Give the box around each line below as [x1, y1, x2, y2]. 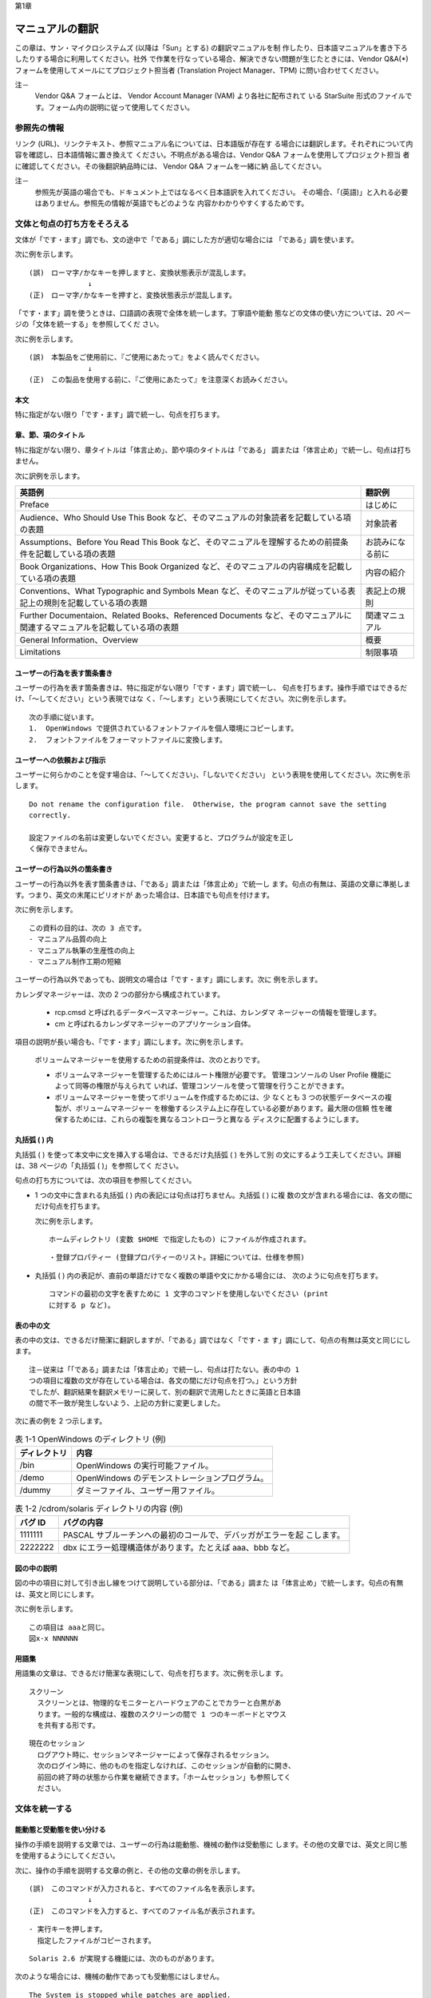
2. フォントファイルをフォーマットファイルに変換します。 [29, 735, 227, 744]
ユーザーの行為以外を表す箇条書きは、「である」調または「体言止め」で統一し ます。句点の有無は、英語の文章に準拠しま [14, 879, 411, 889]
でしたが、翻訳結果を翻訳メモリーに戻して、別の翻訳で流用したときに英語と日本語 [29, 1387, 301, 1396]
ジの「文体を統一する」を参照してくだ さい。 [14, 320, 164, 329]
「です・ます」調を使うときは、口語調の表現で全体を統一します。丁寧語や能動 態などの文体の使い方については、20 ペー [14, 308, 411, 318]
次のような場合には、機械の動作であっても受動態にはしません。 [14, 1972, 224, 1981]
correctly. [29, 811, 72, 820]
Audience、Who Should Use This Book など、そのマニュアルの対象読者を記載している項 [19, 511, 351, 523]
